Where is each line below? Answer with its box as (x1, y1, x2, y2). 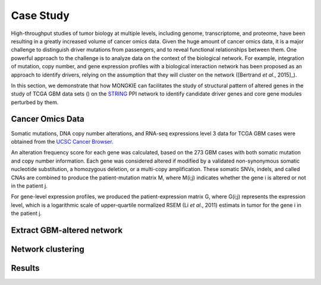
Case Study (11, 9, 70, 22)
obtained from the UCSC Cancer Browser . (11, 138, 114, 145)
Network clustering (11, 244, 84, 254)
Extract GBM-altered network (11, 225, 123, 235)
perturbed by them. (11, 99, 59, 106)
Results (11, 263, 40, 273)
